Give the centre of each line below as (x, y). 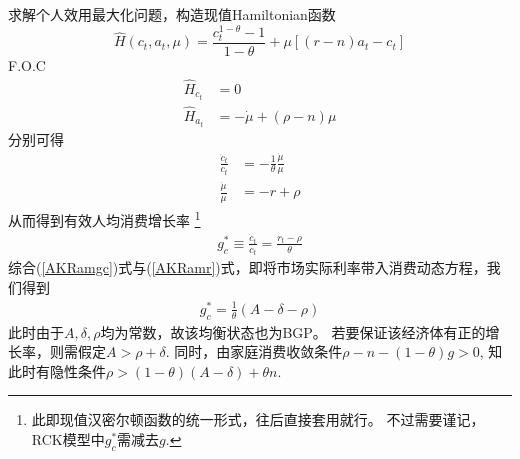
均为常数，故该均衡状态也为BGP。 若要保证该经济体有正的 (293, 331)
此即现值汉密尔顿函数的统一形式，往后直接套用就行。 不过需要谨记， (258, 419)
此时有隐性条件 (57, 370)
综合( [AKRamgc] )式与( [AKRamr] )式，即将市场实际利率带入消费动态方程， (247, 267)
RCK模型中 (68, 438)
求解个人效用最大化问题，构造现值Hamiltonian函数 (172, 14)
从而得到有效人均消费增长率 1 (104, 218)
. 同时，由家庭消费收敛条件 (254, 351)
